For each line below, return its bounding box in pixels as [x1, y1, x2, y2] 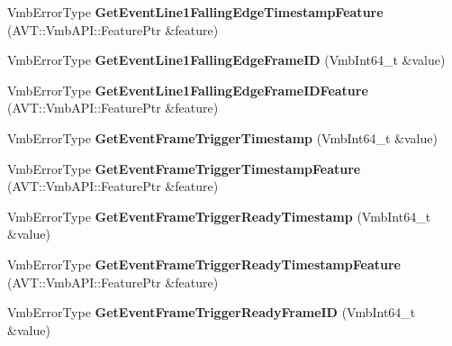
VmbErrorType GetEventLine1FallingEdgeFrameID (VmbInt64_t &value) [7, 50, 446, 69]
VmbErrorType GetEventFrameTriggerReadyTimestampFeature [7, 254, 401, 273]
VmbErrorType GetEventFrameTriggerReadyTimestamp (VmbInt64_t [7, 206, 431, 225]
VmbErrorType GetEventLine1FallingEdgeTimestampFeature [7, 3, 384, 21]
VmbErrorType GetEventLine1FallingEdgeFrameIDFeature [7, 80, 368, 99]
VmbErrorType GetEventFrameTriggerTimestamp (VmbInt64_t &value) [7, 128, 438, 147]
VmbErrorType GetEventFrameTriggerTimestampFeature [7, 159, 361, 178]
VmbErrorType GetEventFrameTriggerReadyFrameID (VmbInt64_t [7, 303, 416, 322]
